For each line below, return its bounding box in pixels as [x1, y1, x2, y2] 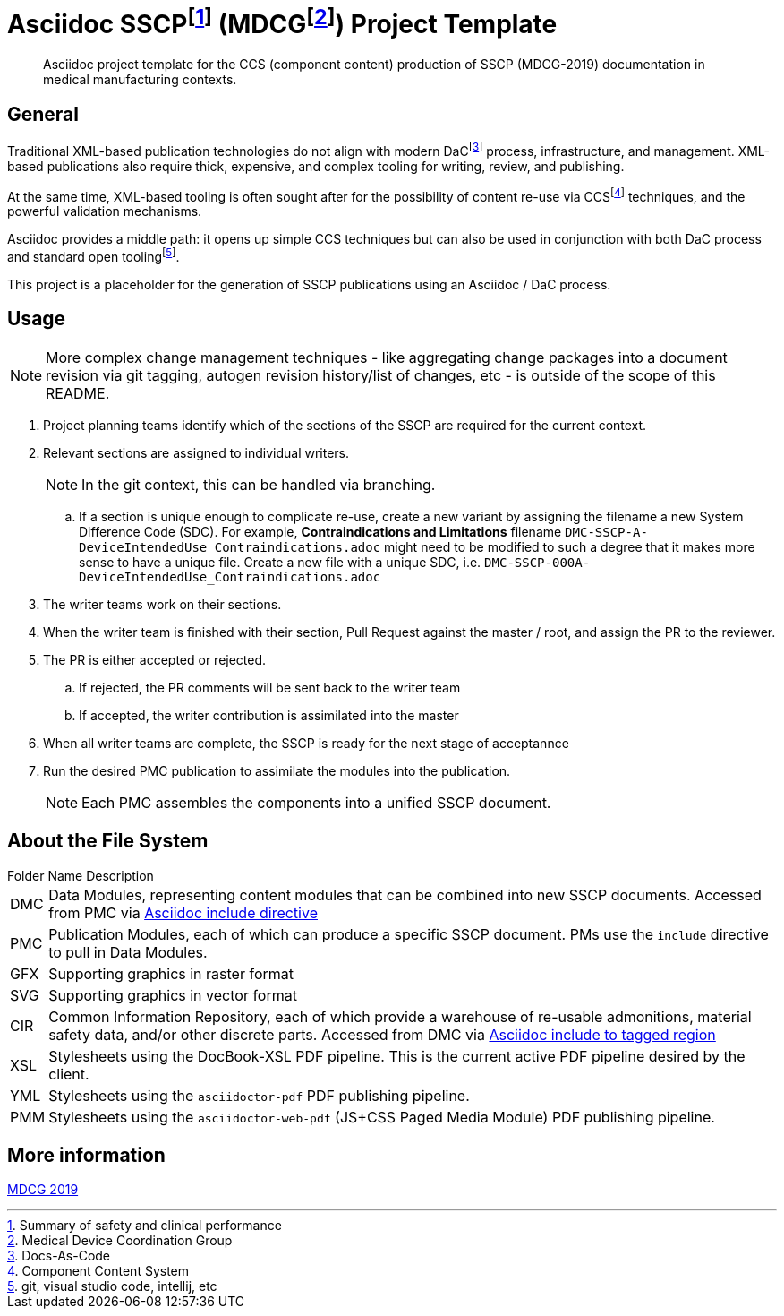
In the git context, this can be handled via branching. [81, 475, 436, 494]
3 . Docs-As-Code [7, 1248, 111, 1264]
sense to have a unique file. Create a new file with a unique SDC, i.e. [79, 554, 481, 570]
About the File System [7, 830, 209, 853]
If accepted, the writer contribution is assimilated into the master [79, 707, 459, 723]
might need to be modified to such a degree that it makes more [384, 538, 755, 555]
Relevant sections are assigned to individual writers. [43, 444, 350, 460]
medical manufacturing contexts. [43, 72, 237, 88]
